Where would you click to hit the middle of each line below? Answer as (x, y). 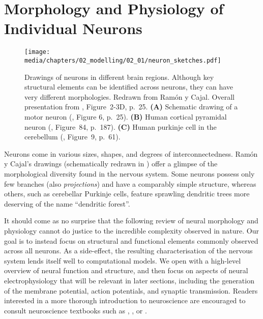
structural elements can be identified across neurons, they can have (129, 87)
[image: (37, 52)
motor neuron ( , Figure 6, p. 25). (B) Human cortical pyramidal (126, 117)
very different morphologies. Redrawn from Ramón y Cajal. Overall (129, 96)
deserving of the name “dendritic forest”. (67, 203)
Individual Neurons (73, 28)
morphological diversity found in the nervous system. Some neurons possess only (129, 173)
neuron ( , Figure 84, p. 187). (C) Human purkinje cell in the (121, 126)
